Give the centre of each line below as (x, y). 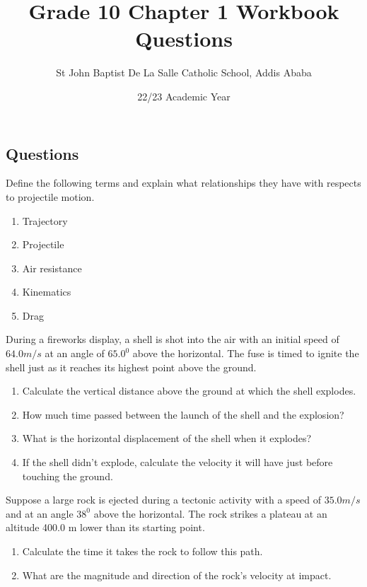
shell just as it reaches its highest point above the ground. (131, 367)
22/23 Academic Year (184, 96)
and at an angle (40, 513)
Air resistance (52, 268)
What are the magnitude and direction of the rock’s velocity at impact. (177, 575)
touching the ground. (68, 476)
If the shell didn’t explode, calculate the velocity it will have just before (177, 462)
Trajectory (45, 220)
